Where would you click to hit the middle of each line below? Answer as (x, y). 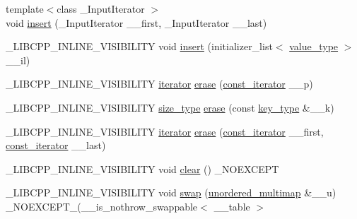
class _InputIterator (101, 8)
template (25, 8)
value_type (314, 46)
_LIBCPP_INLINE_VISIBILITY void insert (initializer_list (139, 46)
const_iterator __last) (56, 145)
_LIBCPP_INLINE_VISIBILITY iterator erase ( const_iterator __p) (159, 84)
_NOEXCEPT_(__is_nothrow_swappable (102, 206)
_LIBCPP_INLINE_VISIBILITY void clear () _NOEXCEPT (142, 168)
